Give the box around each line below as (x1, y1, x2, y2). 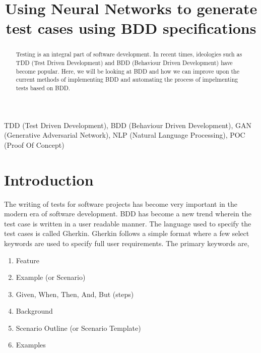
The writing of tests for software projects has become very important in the (4, 198, 237, 209)
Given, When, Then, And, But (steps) (16, 288, 134, 299)
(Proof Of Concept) (4, 139, 64, 150)
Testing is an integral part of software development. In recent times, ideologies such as (16, 50, 242, 58)
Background (16, 306, 53, 316)
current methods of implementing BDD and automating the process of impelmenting (16, 75, 238, 84)
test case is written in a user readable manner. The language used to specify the (4, 218, 251, 228)
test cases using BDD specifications (6, 18, 256, 38)
